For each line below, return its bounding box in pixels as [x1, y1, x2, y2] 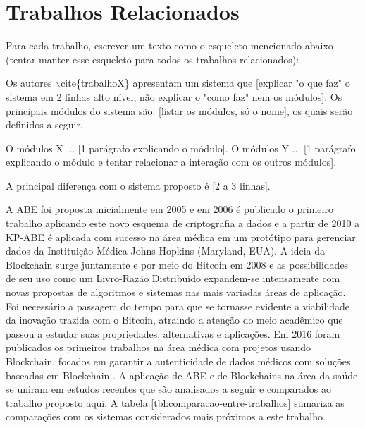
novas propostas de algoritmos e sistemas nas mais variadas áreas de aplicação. [6, 285, 346, 300]
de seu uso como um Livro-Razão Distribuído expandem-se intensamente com [6, 271, 340, 286]
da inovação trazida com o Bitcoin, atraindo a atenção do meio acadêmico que [6, 312, 343, 327]
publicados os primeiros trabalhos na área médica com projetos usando [6, 340, 311, 355]
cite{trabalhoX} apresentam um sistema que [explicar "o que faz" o [61, 75, 350, 90]
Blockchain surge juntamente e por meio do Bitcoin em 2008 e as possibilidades [6, 257, 349, 271]
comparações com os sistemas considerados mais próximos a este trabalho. [6, 409, 326, 424]
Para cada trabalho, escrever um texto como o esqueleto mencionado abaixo [6, 38, 333, 53]
